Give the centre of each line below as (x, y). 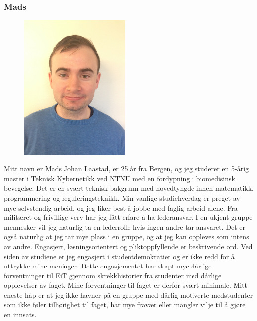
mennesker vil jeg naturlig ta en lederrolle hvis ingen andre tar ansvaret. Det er (125, 227)
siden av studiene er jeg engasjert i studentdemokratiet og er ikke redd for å (119, 256)
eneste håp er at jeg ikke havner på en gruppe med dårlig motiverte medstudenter (128, 294)
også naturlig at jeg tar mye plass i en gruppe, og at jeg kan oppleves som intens (127, 237)
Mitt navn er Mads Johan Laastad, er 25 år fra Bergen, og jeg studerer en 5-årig (127, 169)
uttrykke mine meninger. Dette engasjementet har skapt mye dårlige (108, 266)
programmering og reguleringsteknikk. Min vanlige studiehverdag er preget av (122, 197)
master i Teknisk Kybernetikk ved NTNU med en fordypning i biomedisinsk (120, 178)
